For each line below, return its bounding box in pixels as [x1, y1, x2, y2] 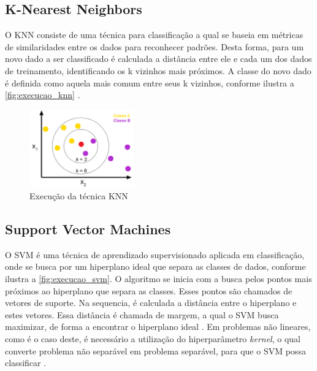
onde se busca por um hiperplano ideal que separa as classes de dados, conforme [5, 260, 306, 273]
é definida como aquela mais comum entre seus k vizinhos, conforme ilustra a [5, 76, 294, 89]
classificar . [5, 356, 47, 369]
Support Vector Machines [5, 220, 171, 239]
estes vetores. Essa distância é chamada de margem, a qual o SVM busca [5, 308, 279, 321]
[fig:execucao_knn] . [5, 88, 80, 101]
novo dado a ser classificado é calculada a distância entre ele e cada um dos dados [5, 52, 312, 65]
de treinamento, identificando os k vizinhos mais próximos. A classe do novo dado [5, 64, 311, 77]
